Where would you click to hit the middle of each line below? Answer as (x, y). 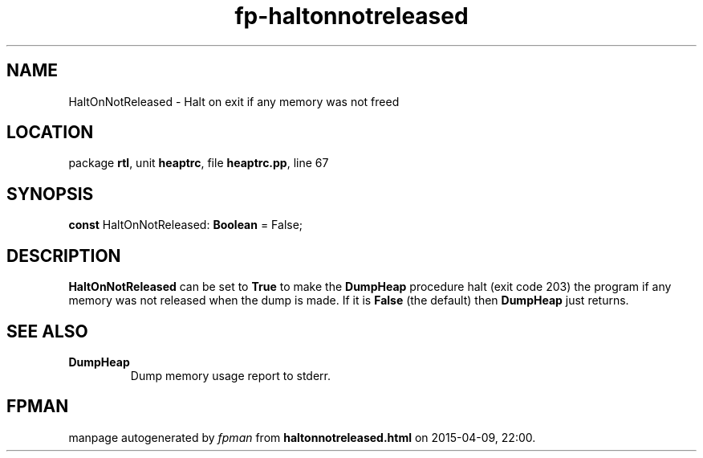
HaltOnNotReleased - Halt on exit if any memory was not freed (234, 101)
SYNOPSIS (50, 194)
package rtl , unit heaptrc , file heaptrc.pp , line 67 (199, 163)
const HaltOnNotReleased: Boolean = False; (186, 225)
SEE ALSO (47, 331)
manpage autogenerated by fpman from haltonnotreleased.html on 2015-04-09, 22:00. (302, 437)
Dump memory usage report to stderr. (230, 375)
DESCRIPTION (64, 256)
